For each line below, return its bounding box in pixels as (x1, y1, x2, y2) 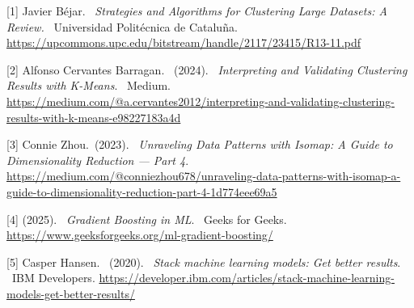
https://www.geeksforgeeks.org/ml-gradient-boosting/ (6, 226, 273, 243)
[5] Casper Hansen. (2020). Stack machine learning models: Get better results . (6, 253, 401, 270)
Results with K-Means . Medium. (6, 77, 171, 94)
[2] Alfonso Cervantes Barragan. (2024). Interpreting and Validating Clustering (6, 61, 408, 78)
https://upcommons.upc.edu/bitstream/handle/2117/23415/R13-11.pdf (6, 34, 361, 51)
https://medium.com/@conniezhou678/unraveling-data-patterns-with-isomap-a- (6, 167, 401, 184)
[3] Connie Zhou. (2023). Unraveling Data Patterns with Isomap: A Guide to (6, 136, 393, 153)
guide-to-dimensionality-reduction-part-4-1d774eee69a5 (6, 183, 277, 200)
